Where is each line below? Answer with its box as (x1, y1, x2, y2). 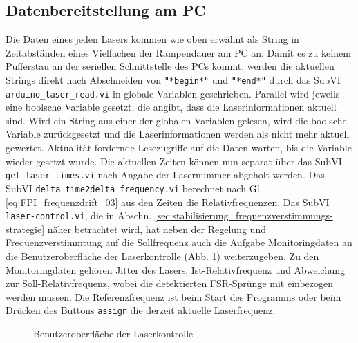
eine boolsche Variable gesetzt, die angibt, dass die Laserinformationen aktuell (6, 100, 337, 114)
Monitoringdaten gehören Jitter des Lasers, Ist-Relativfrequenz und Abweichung (6, 262, 346, 277)
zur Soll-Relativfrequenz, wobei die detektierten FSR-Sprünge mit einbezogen (6, 276, 334, 290)
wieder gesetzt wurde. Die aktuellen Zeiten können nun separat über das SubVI (6, 154, 342, 168)
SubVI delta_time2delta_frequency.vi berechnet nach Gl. (6, 180, 263, 195)
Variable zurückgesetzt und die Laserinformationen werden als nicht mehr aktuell (6, 127, 350, 141)
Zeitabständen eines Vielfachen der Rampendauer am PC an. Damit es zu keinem (6, 45, 351, 59)
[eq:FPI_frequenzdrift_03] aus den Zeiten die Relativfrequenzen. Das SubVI (6, 194, 330, 209)
